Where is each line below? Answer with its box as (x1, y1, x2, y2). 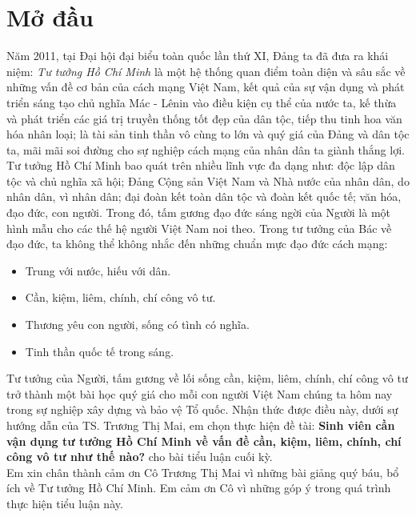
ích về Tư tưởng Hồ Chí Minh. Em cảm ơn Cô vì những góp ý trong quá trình (6, 479, 391, 496)
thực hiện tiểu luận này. (6, 495, 123, 511)
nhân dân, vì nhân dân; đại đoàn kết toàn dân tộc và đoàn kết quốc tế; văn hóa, (6, 188, 402, 205)
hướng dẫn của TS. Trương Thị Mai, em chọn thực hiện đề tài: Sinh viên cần (6, 417, 395, 433)
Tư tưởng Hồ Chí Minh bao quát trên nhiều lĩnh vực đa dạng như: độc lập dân (6, 157, 395, 174)
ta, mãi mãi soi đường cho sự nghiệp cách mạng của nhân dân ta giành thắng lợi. (6, 141, 405, 158)
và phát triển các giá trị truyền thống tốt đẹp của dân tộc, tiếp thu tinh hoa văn (6, 110, 402, 126)
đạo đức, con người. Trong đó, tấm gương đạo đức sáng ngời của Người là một (6, 204, 391, 221)
